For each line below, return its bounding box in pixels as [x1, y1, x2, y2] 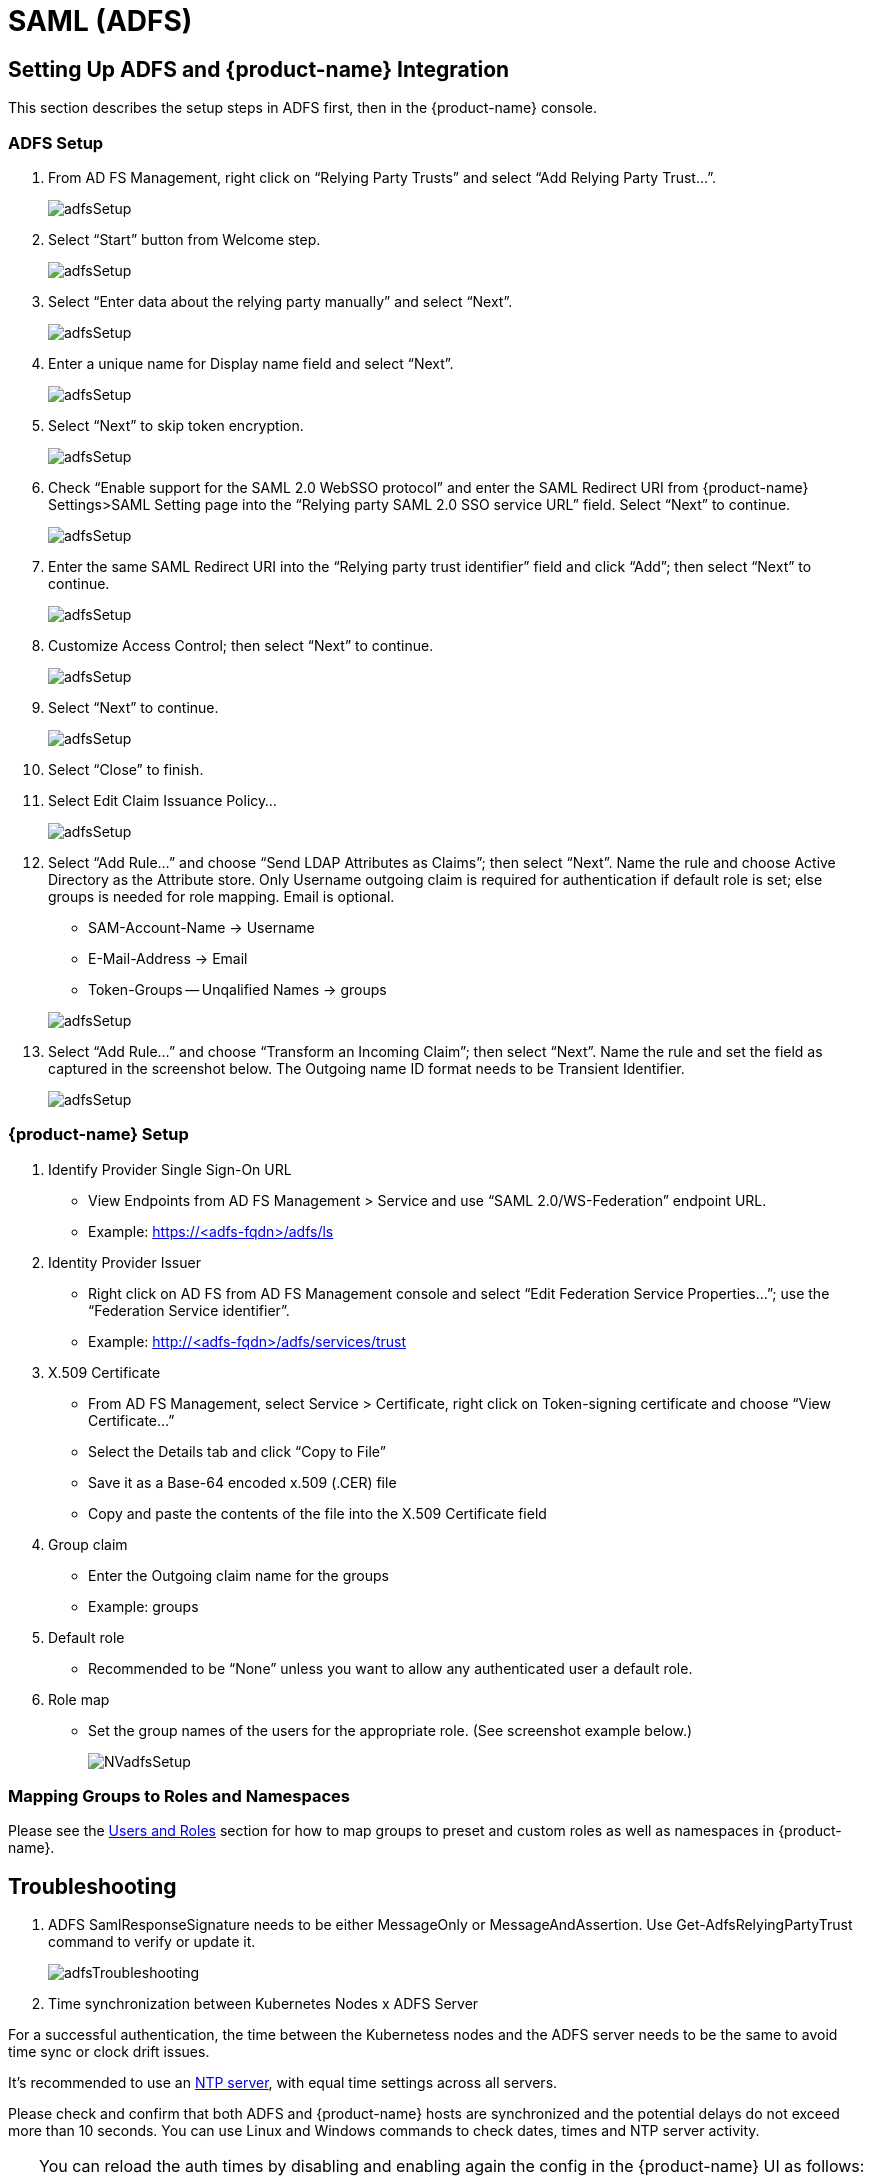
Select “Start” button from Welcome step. [48, 230, 321, 248]
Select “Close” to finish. [48, 760, 204, 778]
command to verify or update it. [48, 1933, 256, 1951]
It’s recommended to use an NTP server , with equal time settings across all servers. [8, 2074, 558, 2092]
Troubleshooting [8, 1873, 177, 1899]
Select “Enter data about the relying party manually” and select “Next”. [48, 292, 513, 310]
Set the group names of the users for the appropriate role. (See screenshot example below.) [88, 1721, 693, 1739]
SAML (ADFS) [8, 4, 193, 38]
